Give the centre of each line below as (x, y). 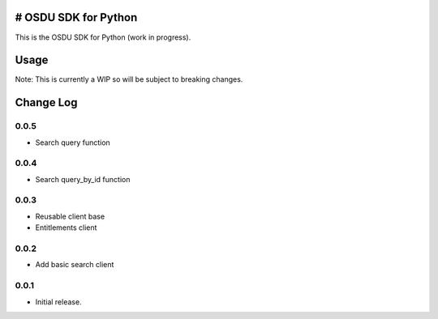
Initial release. (58, 302)
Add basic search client (75, 265)
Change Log (46, 102)
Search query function (73, 142)
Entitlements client (66, 228)
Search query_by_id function (83, 179)
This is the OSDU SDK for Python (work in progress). (103, 37)
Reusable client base (70, 216)
